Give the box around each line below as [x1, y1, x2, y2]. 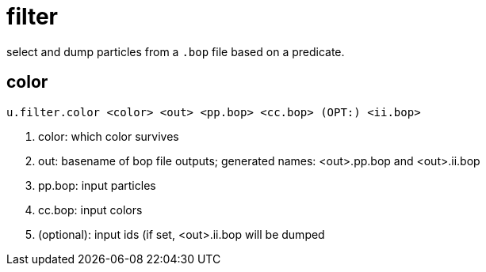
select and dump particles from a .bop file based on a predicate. [6, 44, 345, 59]
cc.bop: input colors [38, 202, 143, 217]
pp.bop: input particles [38, 178, 156, 192]
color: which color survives [38, 129, 179, 143]
